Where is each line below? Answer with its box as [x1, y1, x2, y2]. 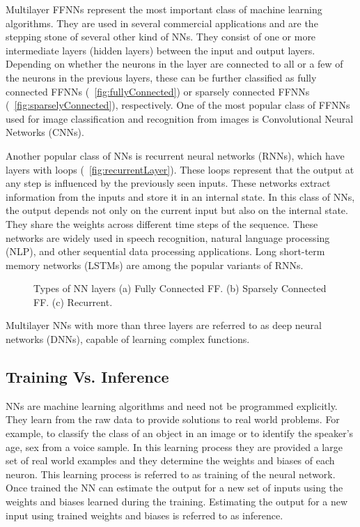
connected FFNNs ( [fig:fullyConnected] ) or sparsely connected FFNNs [6, 84, 310, 98]
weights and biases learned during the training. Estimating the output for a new [6, 494, 348, 509]
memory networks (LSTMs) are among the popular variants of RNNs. [6, 257, 304, 272]
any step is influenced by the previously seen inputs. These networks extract [6, 176, 331, 190]
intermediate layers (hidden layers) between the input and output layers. [6, 43, 315, 57]
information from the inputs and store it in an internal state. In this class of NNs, [6, 189, 355, 204]
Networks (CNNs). [6, 125, 84, 139]
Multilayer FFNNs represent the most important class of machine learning [6, 2, 322, 16]
